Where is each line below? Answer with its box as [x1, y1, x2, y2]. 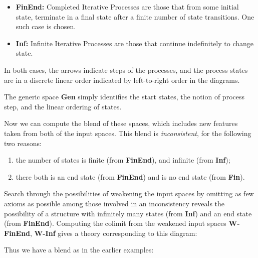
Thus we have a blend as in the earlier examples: [4, 244, 154, 255]
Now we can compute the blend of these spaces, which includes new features [4, 118, 238, 128]
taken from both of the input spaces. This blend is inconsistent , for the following [4, 127, 251, 138]
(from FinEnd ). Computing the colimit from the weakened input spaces [4, 218, 226, 228]
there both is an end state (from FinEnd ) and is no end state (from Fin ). [16, 171, 245, 182]
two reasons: [4, 138, 42, 148]
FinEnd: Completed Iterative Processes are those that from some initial [16, 2, 239, 12]
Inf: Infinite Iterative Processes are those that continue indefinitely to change [16, 38, 253, 48]
